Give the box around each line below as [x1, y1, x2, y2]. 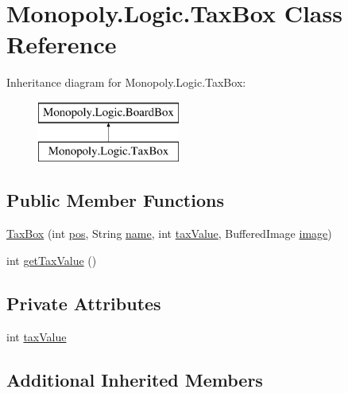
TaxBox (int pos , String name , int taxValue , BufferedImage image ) [6, 225, 332, 242]
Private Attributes [6, 290, 161, 315]
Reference [6, 28, 117, 60]
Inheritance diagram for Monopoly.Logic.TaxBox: [6, 74, 246, 91]
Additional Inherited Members [6, 367, 263, 391]
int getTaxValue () [6, 251, 97, 268]
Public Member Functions [6, 188, 224, 212]
